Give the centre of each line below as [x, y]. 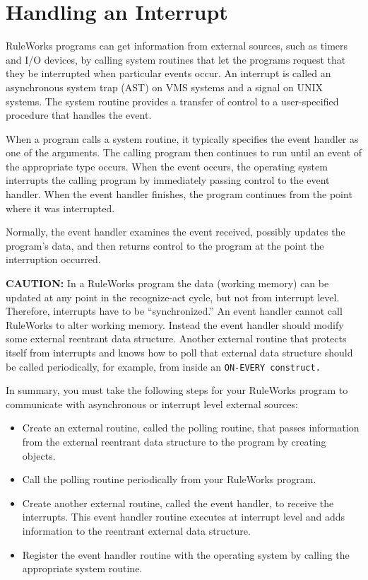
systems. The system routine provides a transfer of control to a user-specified [172, 101]
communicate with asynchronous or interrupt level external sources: [152, 404]
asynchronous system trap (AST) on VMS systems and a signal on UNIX [165, 87]
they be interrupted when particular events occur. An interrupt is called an [168, 73]
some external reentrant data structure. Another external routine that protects [176, 338]
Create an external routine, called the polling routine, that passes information [191, 428]
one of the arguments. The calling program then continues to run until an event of [184, 152]
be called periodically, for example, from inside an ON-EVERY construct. [163, 366]
